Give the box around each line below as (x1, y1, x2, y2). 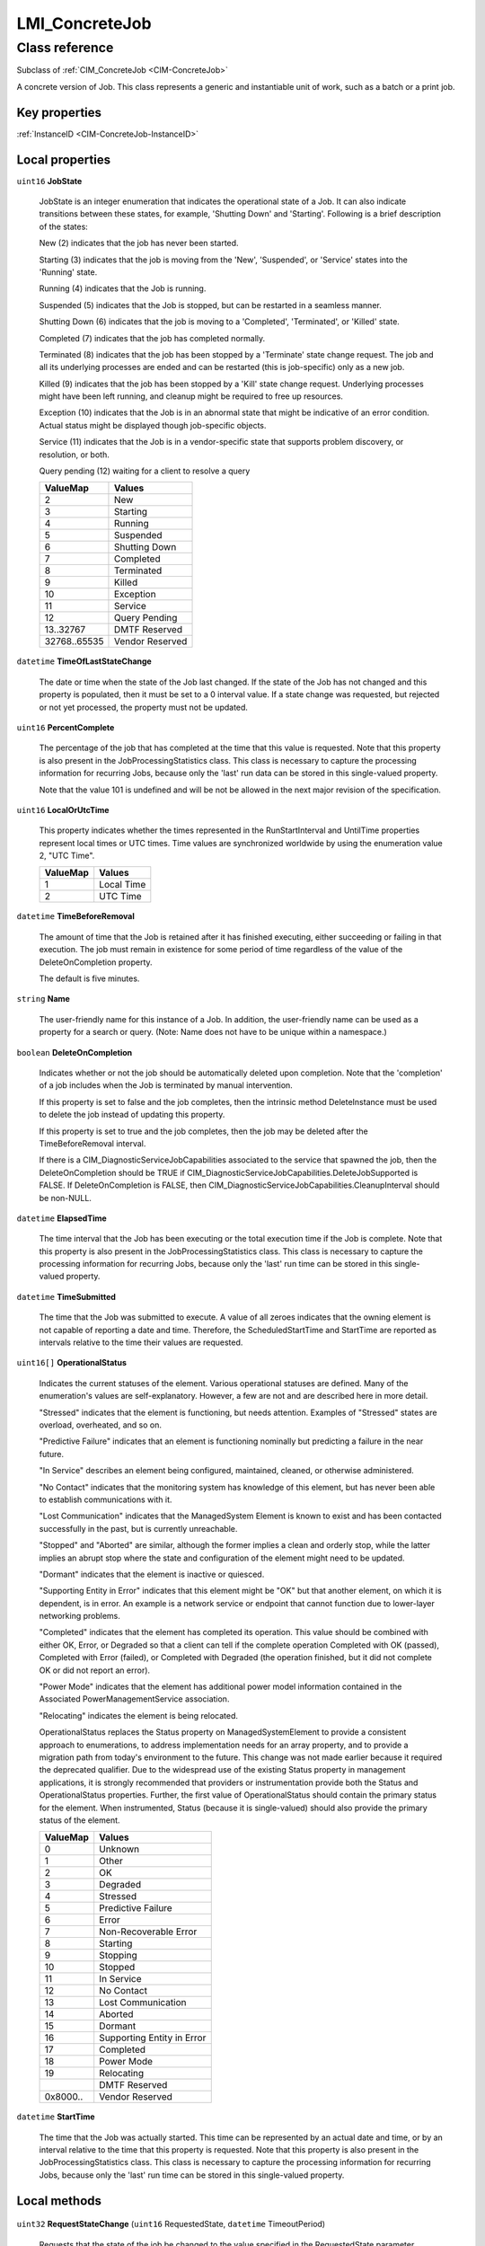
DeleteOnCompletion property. (39, 957, 153, 968)
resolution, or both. (39, 449, 110, 460)
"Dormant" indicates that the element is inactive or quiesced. (39, 1569, 265, 1579)
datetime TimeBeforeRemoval (16, 911, 135, 922)
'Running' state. (39, 266, 98, 278)
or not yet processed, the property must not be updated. (39, 702, 249, 712)
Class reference (16, 40, 114, 56)
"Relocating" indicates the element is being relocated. (39, 1710, 238, 1720)
